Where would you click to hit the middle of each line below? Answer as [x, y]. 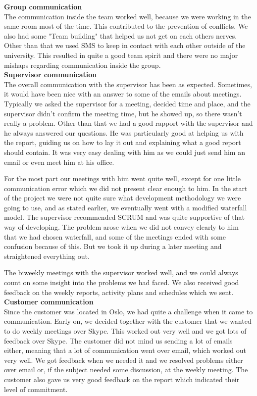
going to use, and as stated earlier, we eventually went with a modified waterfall [126, 207]
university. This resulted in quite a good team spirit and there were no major [121, 55]
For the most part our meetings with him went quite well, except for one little [123, 178]
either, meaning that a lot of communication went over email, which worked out [125, 350]
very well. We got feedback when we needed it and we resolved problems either [124, 360]
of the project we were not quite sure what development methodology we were [123, 198]
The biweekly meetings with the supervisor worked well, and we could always [121, 272]
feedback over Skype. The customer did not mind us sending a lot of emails [118, 340]
